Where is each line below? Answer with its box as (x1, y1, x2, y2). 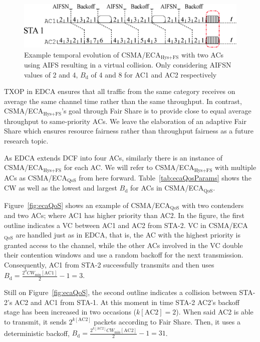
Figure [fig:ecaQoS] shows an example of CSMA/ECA (4, 199, 170, 210)
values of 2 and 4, (24, 69, 78, 79)
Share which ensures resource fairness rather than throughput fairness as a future (4, 125, 254, 136)
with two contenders (181, 199, 244, 210)
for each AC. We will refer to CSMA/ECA (64, 162, 194, 172)
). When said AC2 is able (176, 306, 253, 317)
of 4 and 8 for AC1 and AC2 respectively (91, 69, 217, 79)
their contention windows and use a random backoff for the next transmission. (4, 249, 243, 260)
